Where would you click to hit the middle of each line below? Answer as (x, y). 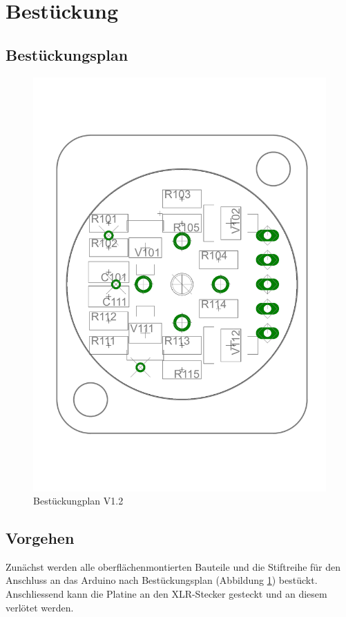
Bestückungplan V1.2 (78, 501)
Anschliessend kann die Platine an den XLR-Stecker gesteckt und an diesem (166, 594)
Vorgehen (40, 538)
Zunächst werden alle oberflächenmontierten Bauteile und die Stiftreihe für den (173, 566)
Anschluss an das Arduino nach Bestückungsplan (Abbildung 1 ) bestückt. (162, 580)
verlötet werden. (40, 607)
